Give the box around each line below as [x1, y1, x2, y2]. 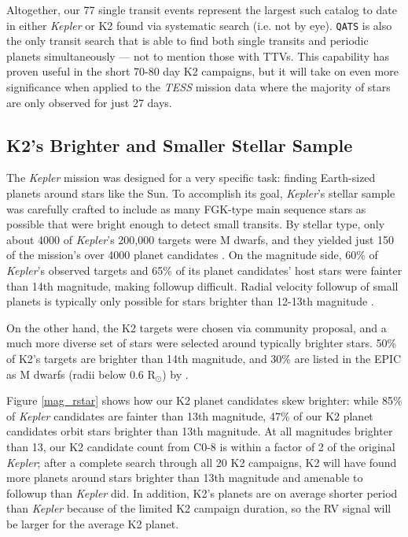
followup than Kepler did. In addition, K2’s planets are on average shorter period [6, 484, 398, 501]
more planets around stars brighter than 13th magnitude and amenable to [6, 469, 363, 486]
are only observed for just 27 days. [6, 94, 172, 110]
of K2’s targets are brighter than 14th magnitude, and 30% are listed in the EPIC [6, 350, 402, 366]
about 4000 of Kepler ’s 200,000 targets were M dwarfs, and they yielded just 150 [6, 231, 395, 247]
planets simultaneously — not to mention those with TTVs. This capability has [6, 47, 390, 64]
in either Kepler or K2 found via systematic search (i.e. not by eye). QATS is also [6, 17, 392, 33]
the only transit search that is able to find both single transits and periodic [6, 32, 369, 49]
